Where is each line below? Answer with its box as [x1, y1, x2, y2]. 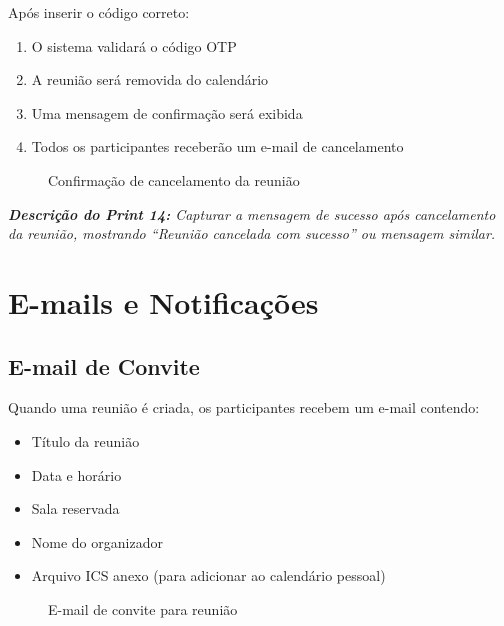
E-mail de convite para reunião [48, 598, 238, 619]
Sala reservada [31, 498, 120, 519]
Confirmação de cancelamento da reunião [48, 169, 300, 190]
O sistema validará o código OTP [31, 35, 237, 56]
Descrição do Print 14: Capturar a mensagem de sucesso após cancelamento [8, 203, 496, 224]
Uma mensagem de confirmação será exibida [31, 102, 303, 123]
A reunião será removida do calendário [31, 69, 269, 90]
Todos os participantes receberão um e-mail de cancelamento [31, 136, 404, 157]
